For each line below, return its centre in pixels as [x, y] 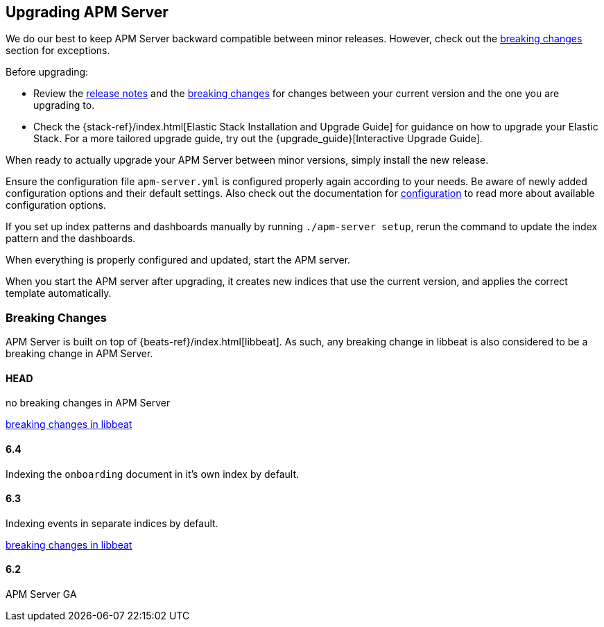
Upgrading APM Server [87, 12]
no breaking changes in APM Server [88, 403]
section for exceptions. [58, 51]
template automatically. [59, 293]
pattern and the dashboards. [71, 239]
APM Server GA [41, 594]
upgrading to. [64, 105]
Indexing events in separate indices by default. [112, 523]
